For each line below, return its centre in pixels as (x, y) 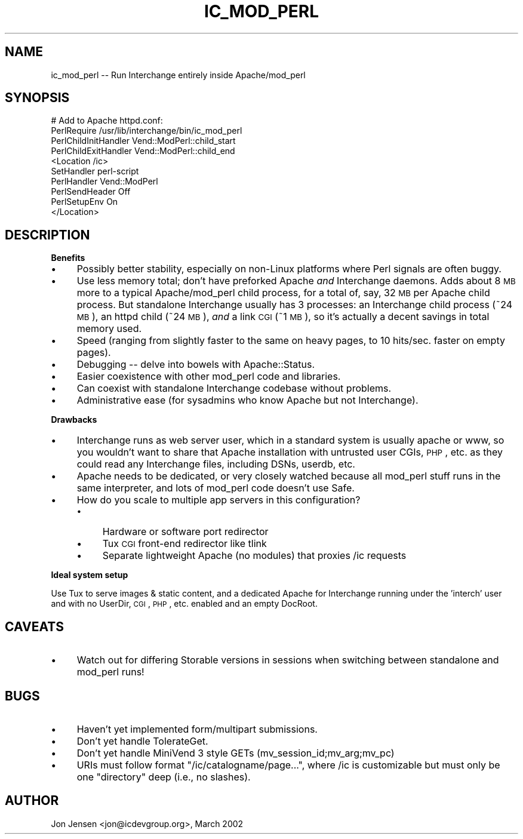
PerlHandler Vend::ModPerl (104, 182)
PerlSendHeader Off (91, 192)
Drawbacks (74, 420)
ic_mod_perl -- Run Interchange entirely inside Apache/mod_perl (178, 75)
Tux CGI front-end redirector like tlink (184, 544)
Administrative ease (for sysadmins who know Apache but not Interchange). (247, 400)
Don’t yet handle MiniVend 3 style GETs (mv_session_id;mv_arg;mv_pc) (236, 753)
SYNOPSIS (37, 98)
